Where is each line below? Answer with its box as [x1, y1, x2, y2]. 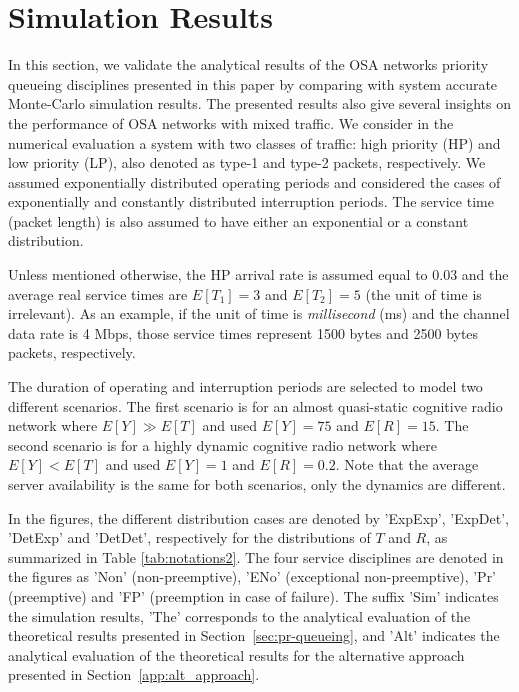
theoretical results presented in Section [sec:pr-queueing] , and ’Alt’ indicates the [8, 625, 500, 646]
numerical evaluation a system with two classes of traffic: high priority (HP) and [8, 132, 501, 153]
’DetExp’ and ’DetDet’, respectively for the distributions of [8, 527, 371, 548]
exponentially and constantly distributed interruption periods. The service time [8, 191, 494, 212]
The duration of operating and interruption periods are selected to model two [8, 376, 483, 397]
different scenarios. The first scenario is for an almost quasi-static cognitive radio [8, 395, 503, 416]
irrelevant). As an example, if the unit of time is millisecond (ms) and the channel [8, 303, 510, 324]
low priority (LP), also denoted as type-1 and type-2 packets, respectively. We [8, 152, 486, 173]
